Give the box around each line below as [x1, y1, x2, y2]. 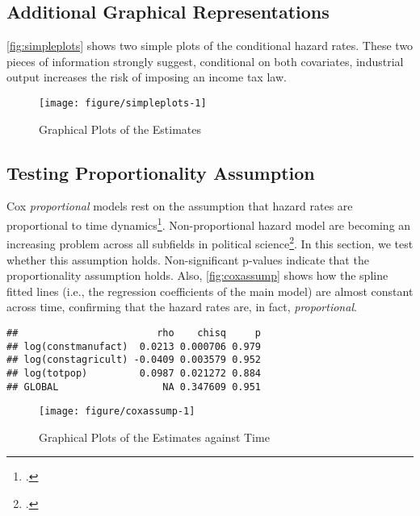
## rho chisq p [6, 327, 261, 339]
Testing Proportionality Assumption [6, 160, 315, 185]
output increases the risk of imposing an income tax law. [6, 69, 287, 85]
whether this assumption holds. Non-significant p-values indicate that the [6, 251, 369, 268]
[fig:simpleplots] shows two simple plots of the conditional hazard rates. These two [6, 37, 414, 54]
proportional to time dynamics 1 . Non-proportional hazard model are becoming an [6, 214, 411, 233]
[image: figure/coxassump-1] [39, 406, 195, 418]
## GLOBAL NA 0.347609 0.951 [6, 381, 261, 393]
